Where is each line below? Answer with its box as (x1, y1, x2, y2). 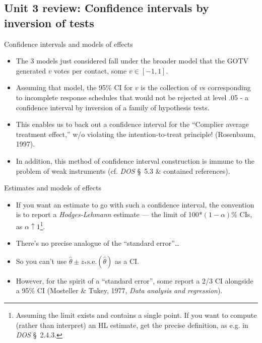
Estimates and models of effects (4, 182, 101, 193)
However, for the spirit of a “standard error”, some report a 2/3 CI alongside (16, 275, 253, 286)
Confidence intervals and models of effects (4, 38, 133, 49)
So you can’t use (16, 255, 67, 266)
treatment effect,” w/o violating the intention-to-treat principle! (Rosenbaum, (16, 128, 256, 139)
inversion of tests (4, 15, 94, 30)
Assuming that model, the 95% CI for (16, 82, 133, 93)
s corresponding (203, 82, 251, 93)
